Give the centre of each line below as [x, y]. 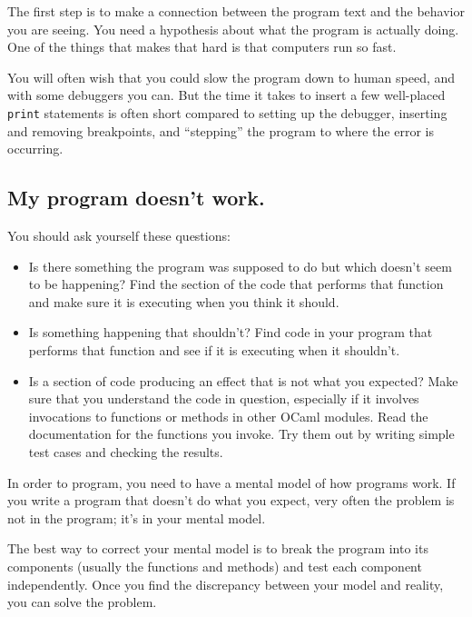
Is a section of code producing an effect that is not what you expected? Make [243, 380]
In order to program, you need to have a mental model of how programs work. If [231, 482]
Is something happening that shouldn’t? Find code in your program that [231, 332]
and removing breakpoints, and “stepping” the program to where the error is [221, 130]
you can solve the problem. [82, 602]
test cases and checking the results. [126, 451]
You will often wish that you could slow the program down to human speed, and [231, 77]
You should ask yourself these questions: [119, 236]
